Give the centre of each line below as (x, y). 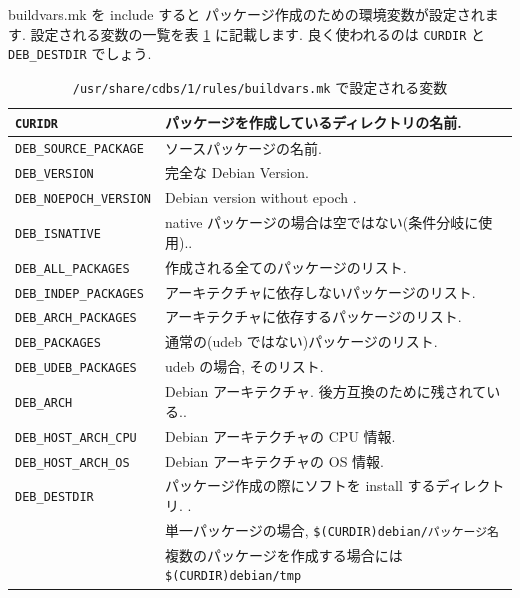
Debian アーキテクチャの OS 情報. (274, 460)
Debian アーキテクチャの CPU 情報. (280, 435)
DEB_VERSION (54, 174)
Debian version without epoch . (261, 197)
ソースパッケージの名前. (243, 147)
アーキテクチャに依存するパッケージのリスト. (313, 316)
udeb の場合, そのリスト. (244, 366)
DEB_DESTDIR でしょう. (80, 53)
